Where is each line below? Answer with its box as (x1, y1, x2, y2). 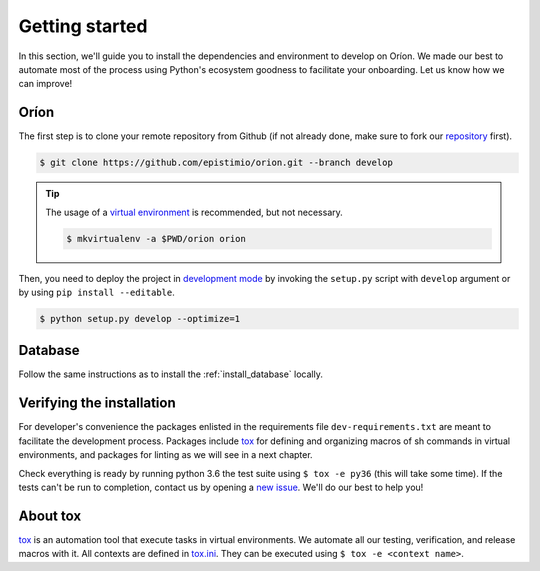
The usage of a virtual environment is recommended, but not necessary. (45, 206, 344, 218)
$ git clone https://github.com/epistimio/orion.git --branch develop (39, 157, 394, 169)
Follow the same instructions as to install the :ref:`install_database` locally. (18, 368, 324, 380)
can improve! (18, 78, 73, 90)
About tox (18, 507, 82, 524)
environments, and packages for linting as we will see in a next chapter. (18, 449, 314, 461)
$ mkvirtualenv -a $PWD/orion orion (66, 233, 247, 244)
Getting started (18, 15, 148, 37)
